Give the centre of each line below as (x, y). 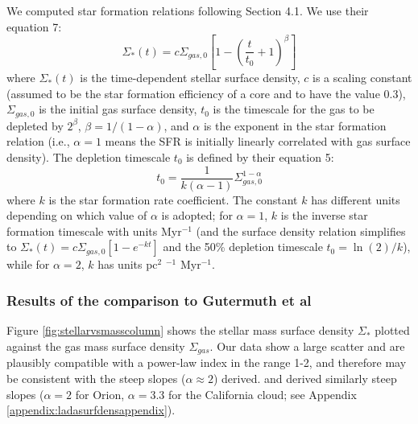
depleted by (35, 125)
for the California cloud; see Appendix (262, 394)
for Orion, (100, 394)
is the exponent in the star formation (295, 125)
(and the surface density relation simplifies (301, 231)
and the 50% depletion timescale (243, 247)
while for (28, 264)
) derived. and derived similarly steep (305, 378)
